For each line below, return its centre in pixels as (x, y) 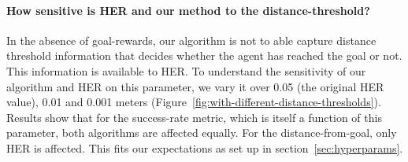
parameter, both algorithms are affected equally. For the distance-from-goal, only (202, 133)
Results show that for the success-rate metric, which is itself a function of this (194, 117)
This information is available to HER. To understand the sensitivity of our (186, 70)
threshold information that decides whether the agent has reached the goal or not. (204, 55)
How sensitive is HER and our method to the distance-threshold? (188, 10)
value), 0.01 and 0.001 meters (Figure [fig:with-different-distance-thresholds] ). (194, 102)
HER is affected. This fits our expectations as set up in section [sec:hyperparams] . (205, 147)
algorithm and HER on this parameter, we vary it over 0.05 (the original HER (195, 86)
